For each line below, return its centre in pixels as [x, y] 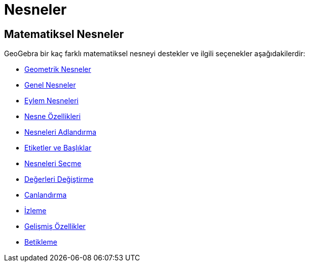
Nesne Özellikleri [53, 117]
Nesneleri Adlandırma [61, 132]
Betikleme [41, 242]
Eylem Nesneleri [51, 101]
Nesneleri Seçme [53, 164]
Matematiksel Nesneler [64, 34]
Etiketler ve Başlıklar [58, 148]
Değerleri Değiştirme [59, 179]
